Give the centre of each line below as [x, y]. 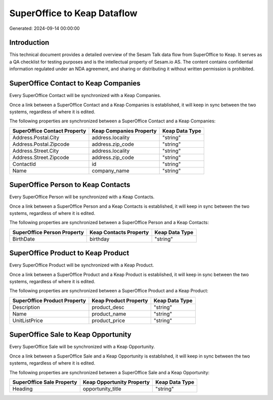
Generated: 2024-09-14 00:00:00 [45, 28]
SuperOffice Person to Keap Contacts [70, 185]
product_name [109, 314]
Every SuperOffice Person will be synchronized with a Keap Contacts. [82, 197]
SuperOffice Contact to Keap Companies [75, 83]
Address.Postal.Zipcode [41, 144]
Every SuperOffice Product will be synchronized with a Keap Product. [82, 265]
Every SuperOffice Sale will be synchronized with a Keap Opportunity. [82, 347]
